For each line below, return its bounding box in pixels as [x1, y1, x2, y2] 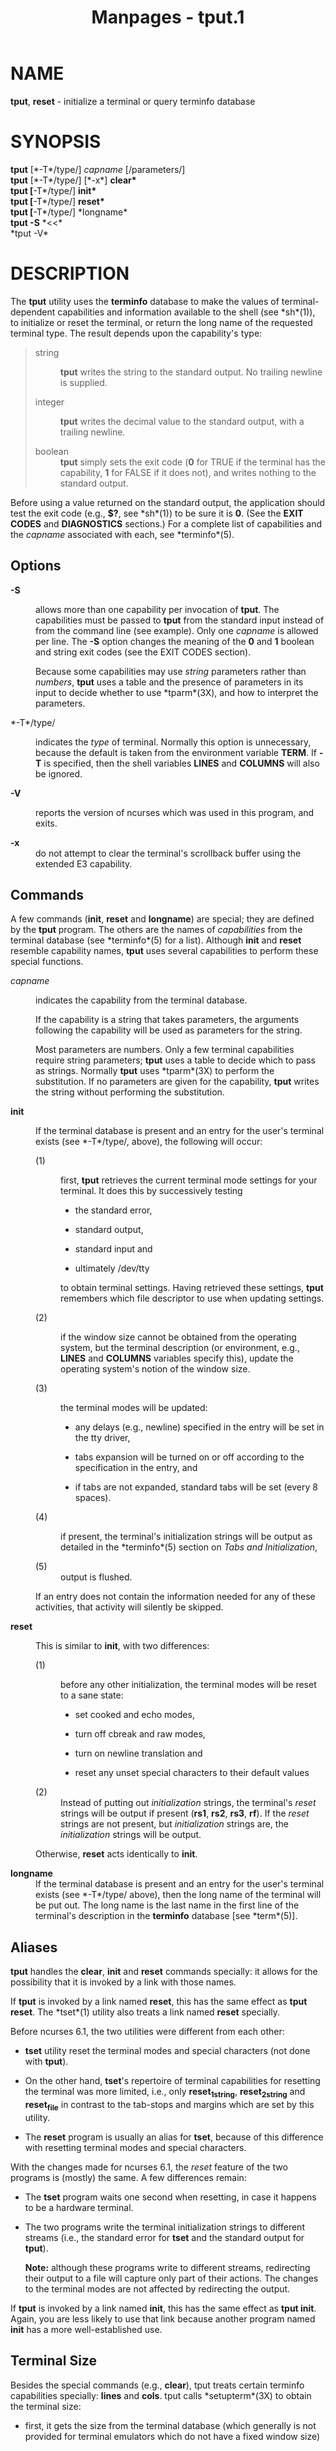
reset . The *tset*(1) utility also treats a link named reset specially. [10, 2006, 281, 2018]
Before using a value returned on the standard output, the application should [10, 496, 326, 508]
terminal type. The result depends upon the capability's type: [10, 327, 263, 339]
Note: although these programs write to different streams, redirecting [24, 2261, 311, 2273]
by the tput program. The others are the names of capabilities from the [10, 924, 303, 936]
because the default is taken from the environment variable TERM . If [35, 746, 317, 758]
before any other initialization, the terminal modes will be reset [60, 1679, 317, 1691]
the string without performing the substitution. [35, 1086, 225, 1098]
